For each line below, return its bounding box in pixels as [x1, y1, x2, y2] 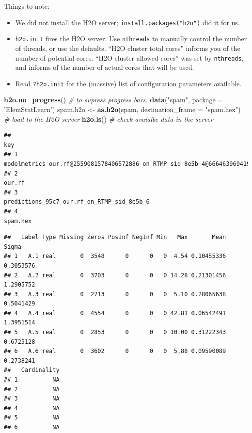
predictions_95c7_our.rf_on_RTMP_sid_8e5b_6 [4, 198, 150, 206]
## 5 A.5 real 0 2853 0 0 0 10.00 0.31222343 [4, 329, 226, 336]
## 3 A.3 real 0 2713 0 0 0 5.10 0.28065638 [4, 290, 226, 298]
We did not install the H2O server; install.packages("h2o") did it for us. [15, 17, 240, 27]
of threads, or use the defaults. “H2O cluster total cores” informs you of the [15, 43, 240, 53]
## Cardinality [4, 367, 60, 374]
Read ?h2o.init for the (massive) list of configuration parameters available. [15, 78, 242, 88]
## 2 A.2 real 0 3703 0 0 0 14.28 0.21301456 [4, 272, 226, 279]
